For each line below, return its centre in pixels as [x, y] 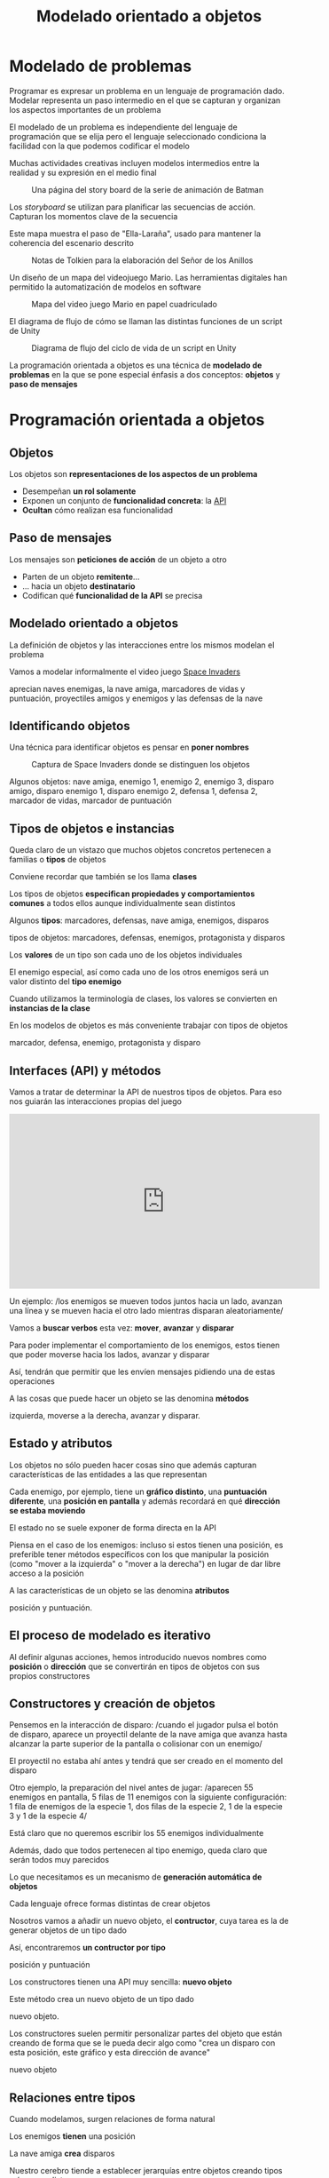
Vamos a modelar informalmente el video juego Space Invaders [125, 672]
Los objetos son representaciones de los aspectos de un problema [133, 473]
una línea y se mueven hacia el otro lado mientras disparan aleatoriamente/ [146, 1311]
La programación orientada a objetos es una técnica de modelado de [136, 365]
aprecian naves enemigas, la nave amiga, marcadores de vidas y [127, 688]
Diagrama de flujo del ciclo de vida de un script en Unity [134, 347]
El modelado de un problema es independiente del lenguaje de [123, 127]
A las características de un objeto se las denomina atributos [119, 1590]
